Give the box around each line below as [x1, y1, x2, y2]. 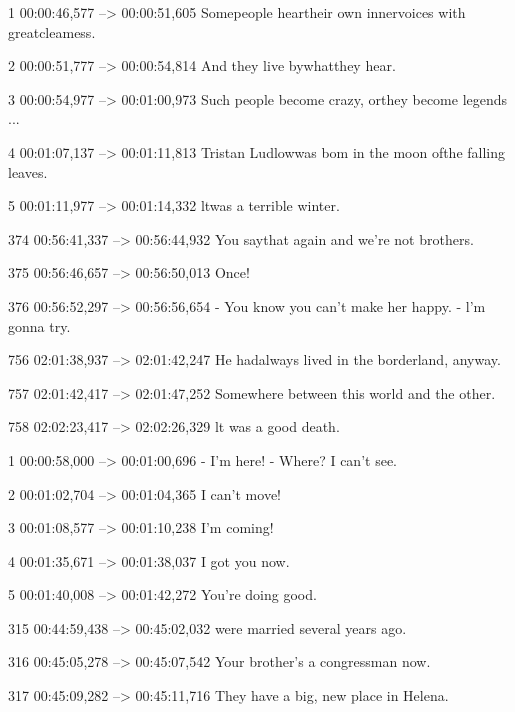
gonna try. [8, 315, 71, 336]
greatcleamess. [8, 21, 96, 42]
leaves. [8, 161, 48, 182]
